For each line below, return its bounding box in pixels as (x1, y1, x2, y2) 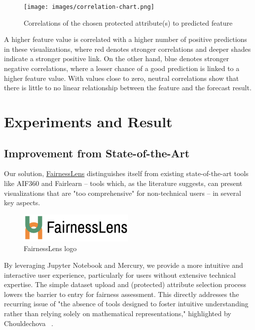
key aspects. (4, 197, 40, 208)
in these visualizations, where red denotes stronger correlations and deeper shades (4, 43, 251, 54)
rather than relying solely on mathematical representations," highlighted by (4, 308, 231, 318)
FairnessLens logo (24, 243, 77, 254)
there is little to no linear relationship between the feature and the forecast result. (4, 82, 252, 93)
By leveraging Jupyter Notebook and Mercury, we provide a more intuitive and (4, 260, 243, 270)
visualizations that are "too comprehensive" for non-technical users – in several (4, 187, 241, 198)
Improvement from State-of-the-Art (4, 145, 190, 160)
